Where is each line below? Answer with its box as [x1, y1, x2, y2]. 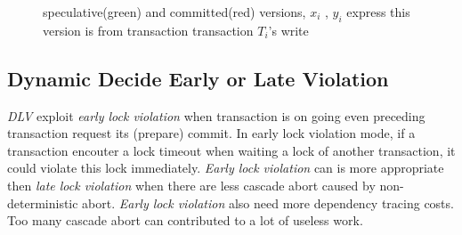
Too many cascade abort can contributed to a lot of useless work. [7, 211, 363, 230]
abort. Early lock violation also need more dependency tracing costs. [82, 193, 454, 212]
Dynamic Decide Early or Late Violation [7, 64, 389, 92]
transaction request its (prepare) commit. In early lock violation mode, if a [7, 124, 416, 142]
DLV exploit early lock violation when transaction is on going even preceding [7, 106, 426, 125]
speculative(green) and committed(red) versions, [43, 3, 306, 20]
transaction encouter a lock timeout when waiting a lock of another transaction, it [7, 141, 456, 159]
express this [346, 3, 410, 20]
